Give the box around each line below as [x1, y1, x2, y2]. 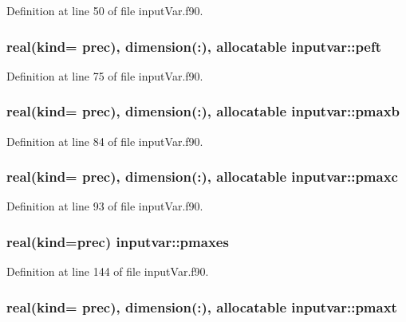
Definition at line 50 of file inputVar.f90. [6, 2, 203, 18]
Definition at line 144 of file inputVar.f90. [6, 263, 209, 280]
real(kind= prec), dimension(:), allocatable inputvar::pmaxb [6, 101, 400, 121]
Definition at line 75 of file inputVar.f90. [6, 67, 203, 84]
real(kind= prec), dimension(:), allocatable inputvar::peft [6, 36, 382, 56]
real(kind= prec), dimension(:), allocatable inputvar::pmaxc [6, 167, 398, 187]
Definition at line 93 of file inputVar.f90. [6, 198, 203, 214]
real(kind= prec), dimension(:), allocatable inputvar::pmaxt [6, 296, 397, 316]
